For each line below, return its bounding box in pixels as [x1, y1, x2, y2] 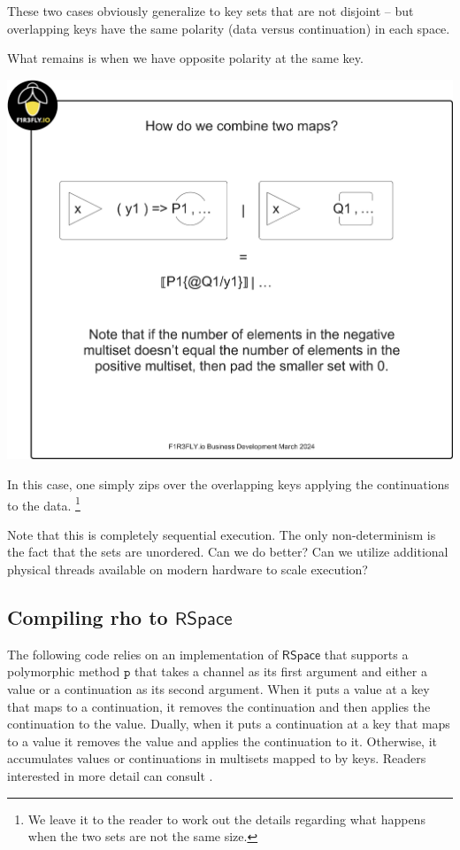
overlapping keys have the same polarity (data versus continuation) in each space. [7, 19, 450, 37]
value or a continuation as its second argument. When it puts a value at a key [7, 680, 430, 698]
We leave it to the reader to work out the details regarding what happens [27, 809, 425, 828]
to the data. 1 [7, 493, 80, 514]
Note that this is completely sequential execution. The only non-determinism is [7, 525, 436, 543]
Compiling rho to [7, 604, 168, 630]
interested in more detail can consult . [7, 766, 213, 784]
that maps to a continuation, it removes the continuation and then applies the [7, 697, 431, 715]
